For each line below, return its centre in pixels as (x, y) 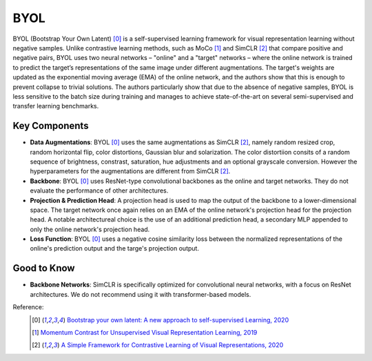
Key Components (51, 126)
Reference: (28, 307)
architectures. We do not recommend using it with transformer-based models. (141, 294)
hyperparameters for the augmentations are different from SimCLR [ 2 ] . (130, 171)
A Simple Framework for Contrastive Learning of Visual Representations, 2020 (172, 345)
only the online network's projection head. (90, 229)
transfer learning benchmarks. (56, 106)
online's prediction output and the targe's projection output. (115, 248)
